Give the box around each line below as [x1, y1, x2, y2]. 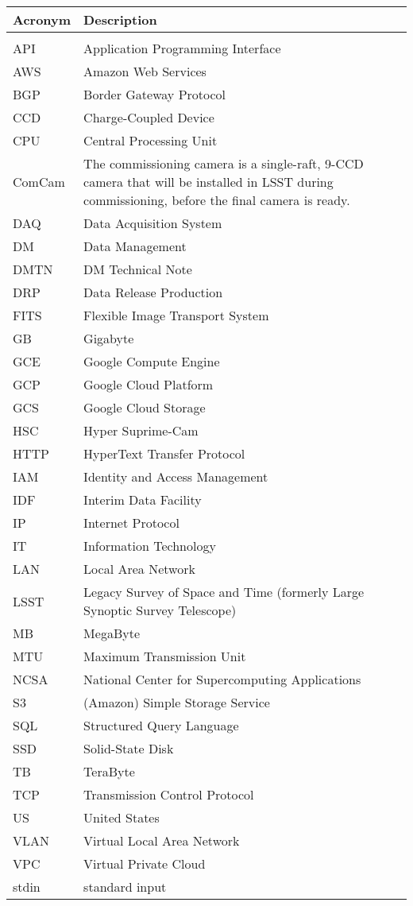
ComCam [13, 172, 65, 191]
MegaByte [83, 624, 140, 642]
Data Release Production [83, 283, 223, 301]
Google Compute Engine [83, 352, 220, 370]
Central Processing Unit [83, 131, 218, 149]
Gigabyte [83, 329, 134, 347]
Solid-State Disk [83, 739, 174, 757]
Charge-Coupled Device [83, 108, 214, 126]
